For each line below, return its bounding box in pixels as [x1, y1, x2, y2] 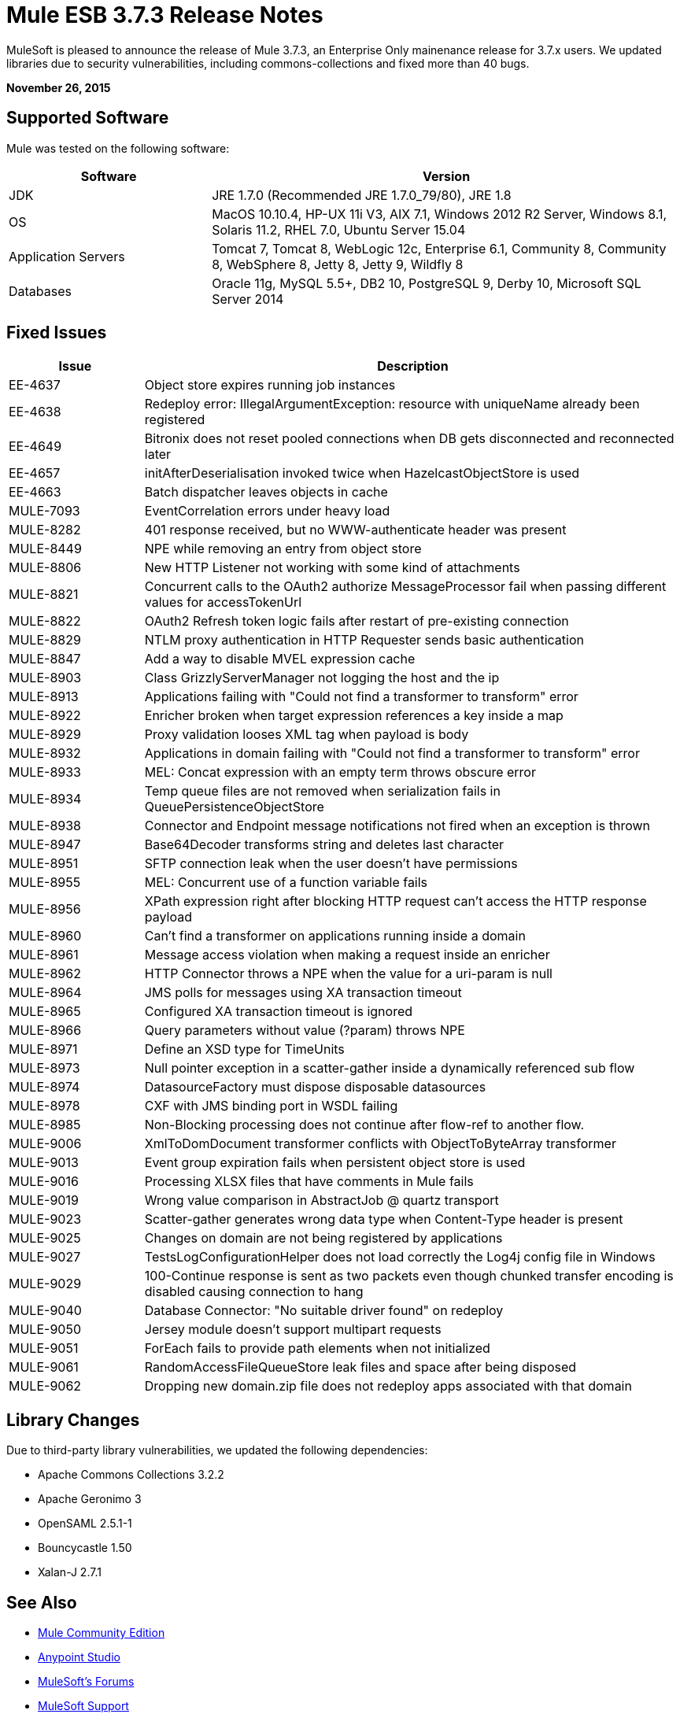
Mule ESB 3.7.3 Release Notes [6, 2, 323, 28]
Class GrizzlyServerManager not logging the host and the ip [144, 670, 500, 686]
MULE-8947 [9, 837, 81, 853]
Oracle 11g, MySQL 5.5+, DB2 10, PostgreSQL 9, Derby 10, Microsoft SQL [212, 275, 641, 291]
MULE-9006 [9, 1136, 82, 1152]
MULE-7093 [9, 503, 80, 519]
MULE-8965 [9, 1003, 81, 1020]
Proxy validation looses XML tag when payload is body [144, 726, 469, 743]
